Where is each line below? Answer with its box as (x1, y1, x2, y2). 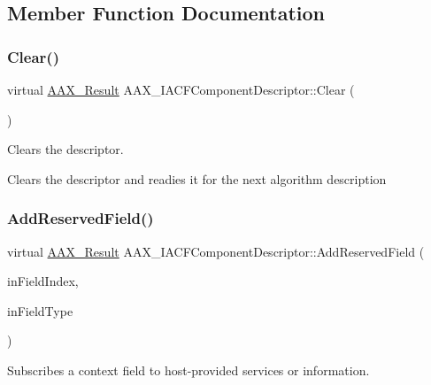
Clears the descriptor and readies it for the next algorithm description (7, 169, 387, 188)
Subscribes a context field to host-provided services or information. (7, 360, 370, 379)
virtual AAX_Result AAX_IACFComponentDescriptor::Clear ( (7, 81, 355, 98)
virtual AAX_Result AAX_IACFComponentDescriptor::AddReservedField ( (7, 242, 425, 260)
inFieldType (7, 301, 73, 320)
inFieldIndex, (7, 272, 79, 290)
